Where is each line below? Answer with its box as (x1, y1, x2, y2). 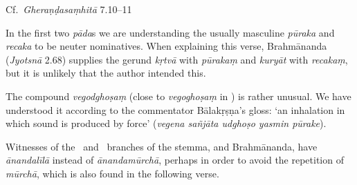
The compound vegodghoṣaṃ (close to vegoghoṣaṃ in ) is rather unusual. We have (6, 88, 351, 103)
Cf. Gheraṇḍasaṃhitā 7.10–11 (6, 2, 132, 16)
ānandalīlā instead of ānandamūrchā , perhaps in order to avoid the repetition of (6, 153, 344, 167)
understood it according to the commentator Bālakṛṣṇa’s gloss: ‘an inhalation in (6, 102, 345, 117)
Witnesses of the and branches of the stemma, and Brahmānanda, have (6, 139, 318, 153)
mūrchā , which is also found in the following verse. (6, 166, 219, 180)
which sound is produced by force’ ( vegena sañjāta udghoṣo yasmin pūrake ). (6, 116, 327, 130)
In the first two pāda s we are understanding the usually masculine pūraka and (6, 25, 335, 39)
